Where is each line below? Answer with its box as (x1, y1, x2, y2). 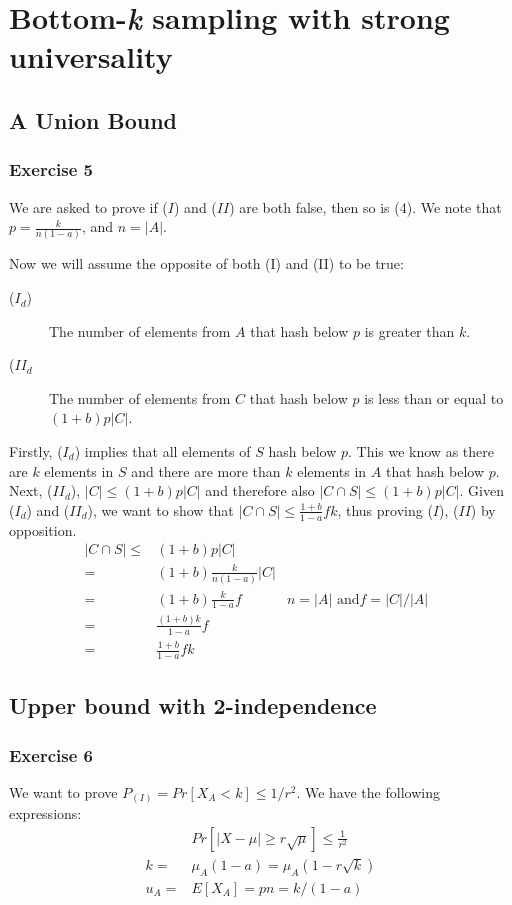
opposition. (9, 519, 77, 540)
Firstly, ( (9, 441, 63, 462)
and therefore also (205, 480, 315, 501)
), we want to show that (87, 499, 234, 520)
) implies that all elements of (74, 441, 251, 462)
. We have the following (296, 781, 440, 802)
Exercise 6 (9, 742, 93, 767)
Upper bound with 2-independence (9, 690, 377, 721)
